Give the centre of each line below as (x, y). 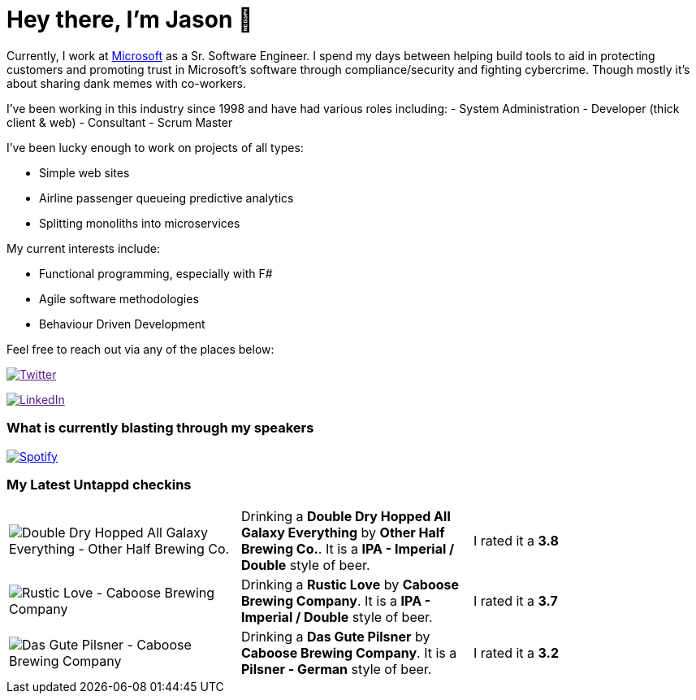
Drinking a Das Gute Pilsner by (335, 637)
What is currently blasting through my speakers (160, 428)
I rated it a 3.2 (516, 653)
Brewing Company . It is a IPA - (336, 601)
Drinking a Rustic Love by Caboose (350, 585)
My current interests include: (83, 248)
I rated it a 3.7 (515, 601)
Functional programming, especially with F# (156, 273)
